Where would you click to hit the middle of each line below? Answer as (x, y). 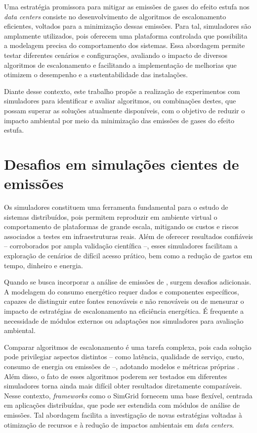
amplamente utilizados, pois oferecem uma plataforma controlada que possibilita (126, 35)
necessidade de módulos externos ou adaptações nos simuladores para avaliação (124, 320)
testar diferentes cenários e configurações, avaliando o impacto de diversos (116, 55)
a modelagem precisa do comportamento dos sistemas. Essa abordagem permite (125, 45)
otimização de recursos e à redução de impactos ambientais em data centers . (119, 424)
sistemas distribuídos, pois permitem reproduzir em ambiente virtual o (111, 216)
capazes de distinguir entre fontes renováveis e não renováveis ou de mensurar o (124, 301)
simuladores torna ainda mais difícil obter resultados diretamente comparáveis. (123, 386)
